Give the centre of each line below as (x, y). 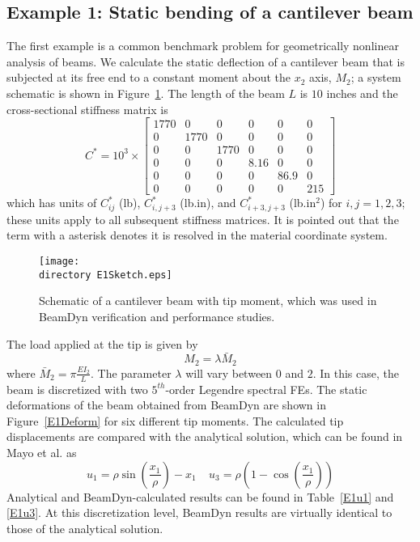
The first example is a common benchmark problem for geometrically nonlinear (203, 46)
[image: (59, 261)
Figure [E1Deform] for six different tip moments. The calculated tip (175, 420)
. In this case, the (356, 373)
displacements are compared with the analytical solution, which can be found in (205, 436)
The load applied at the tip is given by (102, 343)
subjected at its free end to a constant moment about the (149, 77)
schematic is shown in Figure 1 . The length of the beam (146, 93)
